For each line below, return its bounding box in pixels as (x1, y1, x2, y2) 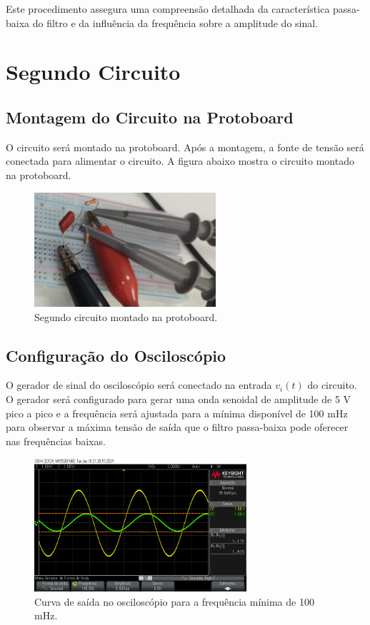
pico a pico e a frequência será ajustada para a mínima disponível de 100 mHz (6, 405, 348, 420)
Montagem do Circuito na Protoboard (6, 106, 294, 128)
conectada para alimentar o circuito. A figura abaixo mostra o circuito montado (6, 153, 354, 168)
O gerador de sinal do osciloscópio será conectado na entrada (6, 377, 272, 392)
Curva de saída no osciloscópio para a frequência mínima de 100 (34, 594, 314, 609)
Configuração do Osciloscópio (6, 344, 226, 366)
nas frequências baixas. (6, 433, 106, 448)
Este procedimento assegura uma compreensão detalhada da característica (6, 1, 330, 16)
